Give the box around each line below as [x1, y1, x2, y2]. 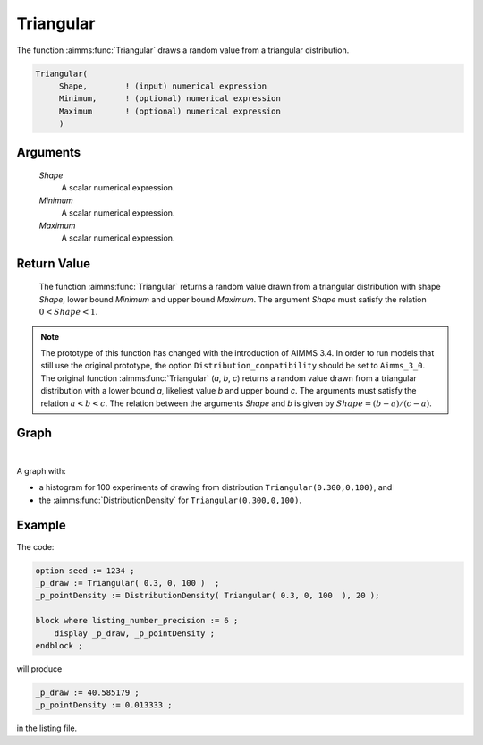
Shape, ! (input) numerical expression [58, 80, 267, 91]
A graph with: [16, 465, 66, 476]
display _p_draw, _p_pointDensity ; [54, 628, 215, 639]
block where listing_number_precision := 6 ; [35, 615, 239, 626]
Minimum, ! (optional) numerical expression [58, 94, 281, 104]
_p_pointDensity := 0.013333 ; [35, 700, 174, 710]
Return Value [16, 256, 91, 271]
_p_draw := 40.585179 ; [35, 687, 140, 698]
